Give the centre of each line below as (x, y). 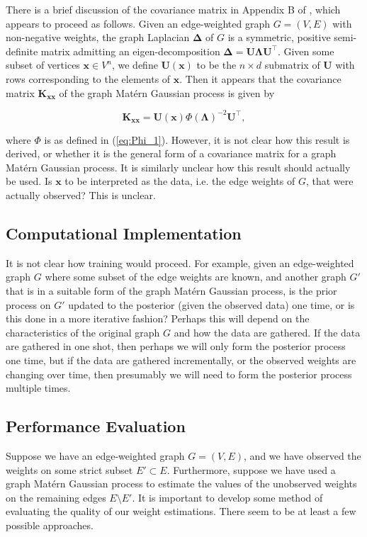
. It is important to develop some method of (227, 497)
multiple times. (38, 388)
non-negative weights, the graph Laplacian (98, 37)
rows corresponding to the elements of (88, 78)
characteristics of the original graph (83, 332)
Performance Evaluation (96, 426)
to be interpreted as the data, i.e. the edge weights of (180, 181)
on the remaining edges (56, 497)
